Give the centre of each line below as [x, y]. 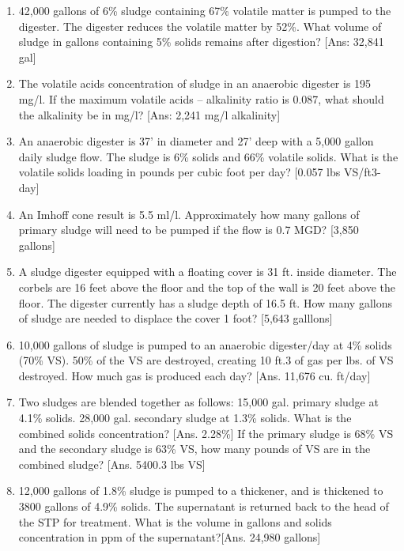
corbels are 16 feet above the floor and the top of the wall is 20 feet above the [207, 287]
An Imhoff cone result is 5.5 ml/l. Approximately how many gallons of [189, 214]
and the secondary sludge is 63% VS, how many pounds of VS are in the [194, 449]
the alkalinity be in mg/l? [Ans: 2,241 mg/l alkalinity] [149, 114]
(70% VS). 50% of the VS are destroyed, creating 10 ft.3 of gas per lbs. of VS [206, 360]
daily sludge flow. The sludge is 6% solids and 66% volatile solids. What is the [208, 156]
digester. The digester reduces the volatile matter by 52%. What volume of [200, 26]
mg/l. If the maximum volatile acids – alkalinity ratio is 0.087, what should [201, 98]
